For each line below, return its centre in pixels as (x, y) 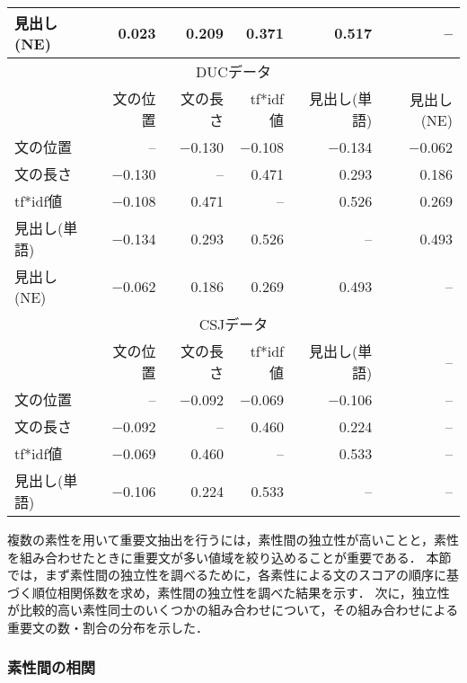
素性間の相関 (52, 667)
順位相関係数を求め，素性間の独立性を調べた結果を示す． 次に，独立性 (241, 592)
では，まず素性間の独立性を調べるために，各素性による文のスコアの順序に (227, 575)
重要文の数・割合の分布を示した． (108, 627)
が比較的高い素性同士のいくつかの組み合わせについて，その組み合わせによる (233, 610)
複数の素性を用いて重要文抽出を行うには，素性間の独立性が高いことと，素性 (233, 539)
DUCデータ (233, 71)
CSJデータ (233, 324)
